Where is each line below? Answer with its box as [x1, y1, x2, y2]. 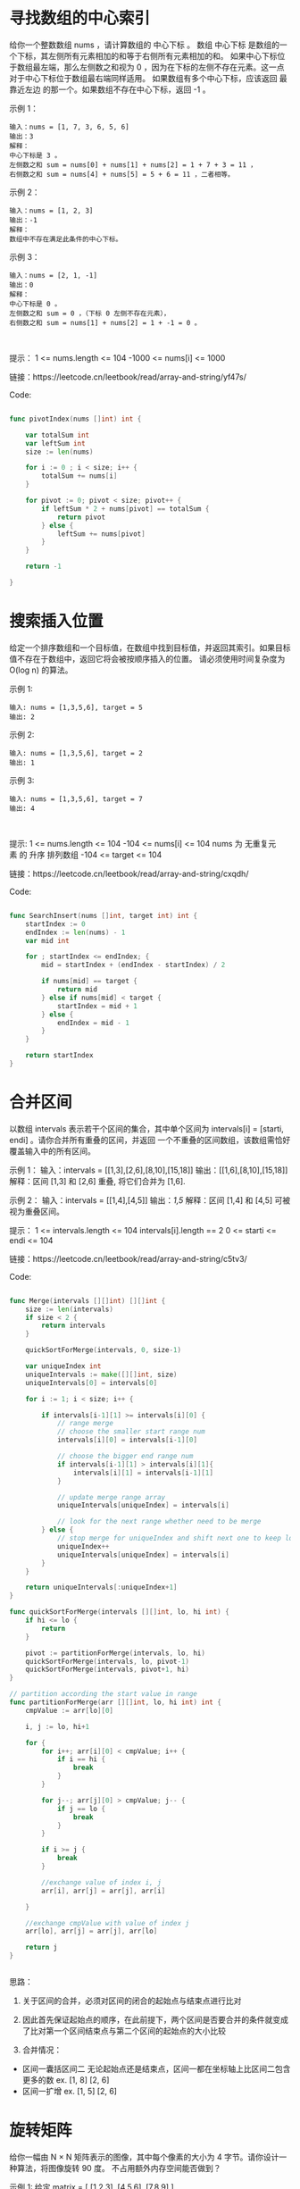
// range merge [56, 1419, 114, 1428]
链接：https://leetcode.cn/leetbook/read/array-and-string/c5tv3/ [9, 1253, 247, 1264]
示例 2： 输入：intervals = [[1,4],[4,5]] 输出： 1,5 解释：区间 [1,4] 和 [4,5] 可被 [9, 1194, 291, 1206]
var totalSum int [25, 430, 90, 439]
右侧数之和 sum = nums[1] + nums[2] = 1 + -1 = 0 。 [9, 318, 202, 327]
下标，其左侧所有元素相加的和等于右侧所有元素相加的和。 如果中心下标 [16, 50, 278, 61]
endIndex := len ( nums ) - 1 [25, 928, 126, 937]
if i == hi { [56, 1755, 105, 1764]
